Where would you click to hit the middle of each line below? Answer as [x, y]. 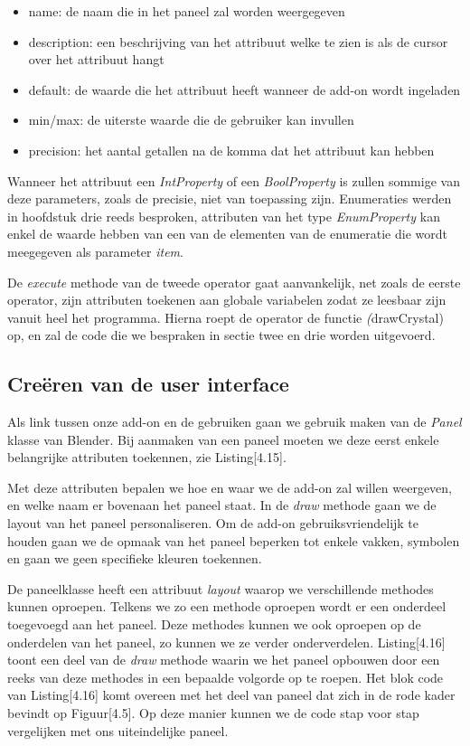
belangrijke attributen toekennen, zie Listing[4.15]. [147, 457]
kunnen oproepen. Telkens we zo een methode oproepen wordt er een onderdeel [227, 606]
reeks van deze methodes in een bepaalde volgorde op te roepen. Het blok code [226, 677]
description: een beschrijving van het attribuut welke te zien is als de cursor [238, 41]
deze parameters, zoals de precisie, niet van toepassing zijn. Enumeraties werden [230, 198]
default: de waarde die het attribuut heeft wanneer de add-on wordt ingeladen [244, 89]
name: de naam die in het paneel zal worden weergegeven [187, 11]
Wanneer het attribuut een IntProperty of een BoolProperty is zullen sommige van [234, 180]
